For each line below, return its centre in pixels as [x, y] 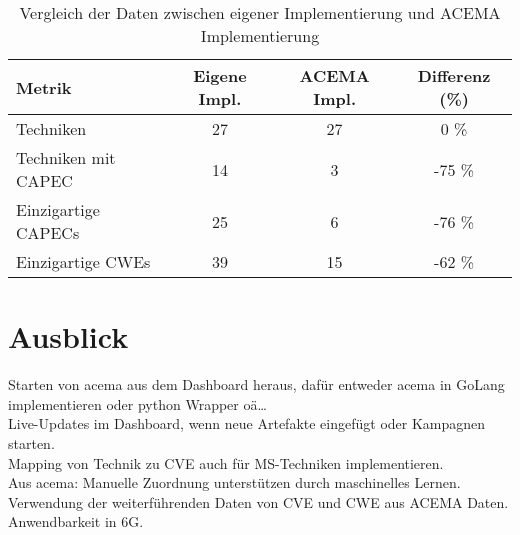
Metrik [44, 87]
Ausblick [68, 336]
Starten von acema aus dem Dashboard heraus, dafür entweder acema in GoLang [256, 384]
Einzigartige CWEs [83, 261]
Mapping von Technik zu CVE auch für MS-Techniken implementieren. [226, 462]
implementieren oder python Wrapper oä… [137, 403]
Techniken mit [66, 157]
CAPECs [48, 232]
